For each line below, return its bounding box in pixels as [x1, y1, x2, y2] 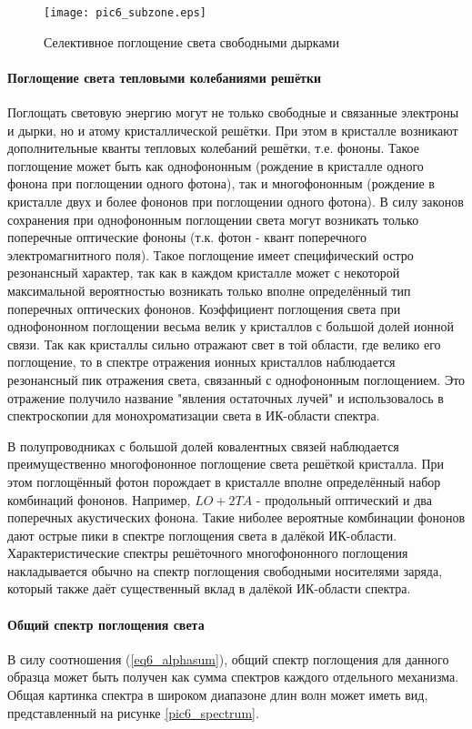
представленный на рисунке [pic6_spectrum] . [7, 703, 259, 722]
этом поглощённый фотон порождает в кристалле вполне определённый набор [7, 471, 441, 491]
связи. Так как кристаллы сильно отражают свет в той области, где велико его [7, 334, 441, 353]
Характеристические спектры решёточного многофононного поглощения [7, 543, 408, 562]
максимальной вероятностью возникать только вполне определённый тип [7, 280, 411, 299]
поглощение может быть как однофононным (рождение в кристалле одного [7, 156, 424, 175]
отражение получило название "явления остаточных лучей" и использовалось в [7, 388, 444, 407]
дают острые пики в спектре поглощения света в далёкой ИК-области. [7, 525, 397, 544]
